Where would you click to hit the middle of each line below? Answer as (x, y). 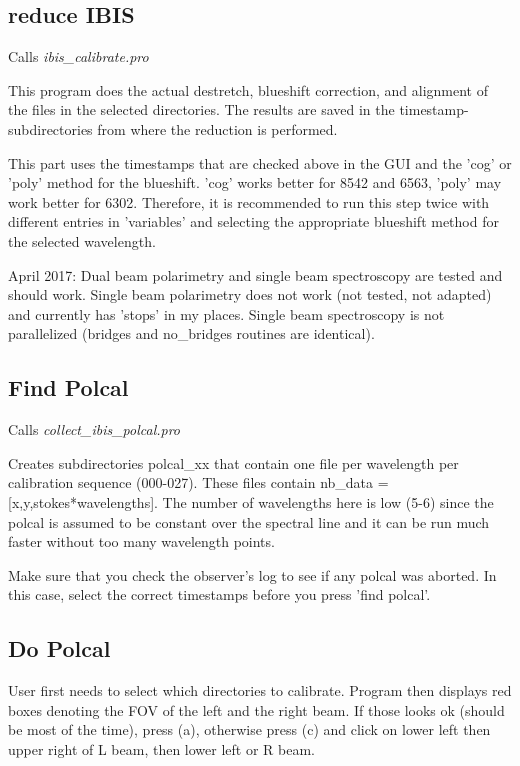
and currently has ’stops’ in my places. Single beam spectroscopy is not (226, 313)
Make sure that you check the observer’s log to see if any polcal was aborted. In (252, 574)
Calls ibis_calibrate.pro (78, 56)
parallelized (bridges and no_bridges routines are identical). (191, 333)
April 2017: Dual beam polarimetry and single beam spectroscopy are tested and (255, 274)
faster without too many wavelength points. (141, 541)
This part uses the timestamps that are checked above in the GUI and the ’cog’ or (260, 162)
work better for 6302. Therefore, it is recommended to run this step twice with (249, 201)
